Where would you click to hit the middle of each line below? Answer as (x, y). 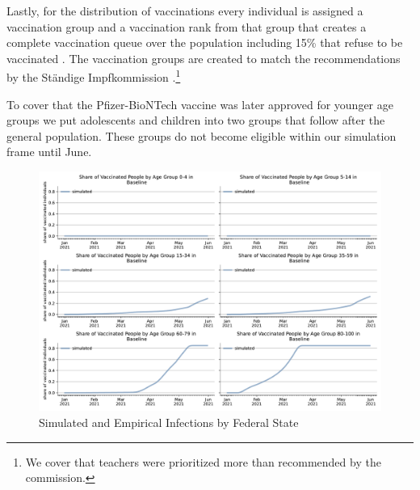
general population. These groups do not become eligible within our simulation (202, 135)
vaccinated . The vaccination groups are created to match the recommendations (204, 58)
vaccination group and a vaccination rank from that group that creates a (187, 26)
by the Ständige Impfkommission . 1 (94, 76)
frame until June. (49, 152)
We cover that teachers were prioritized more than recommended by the (203, 461)
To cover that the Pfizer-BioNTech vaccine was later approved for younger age (200, 104)
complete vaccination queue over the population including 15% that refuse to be (205, 42)
